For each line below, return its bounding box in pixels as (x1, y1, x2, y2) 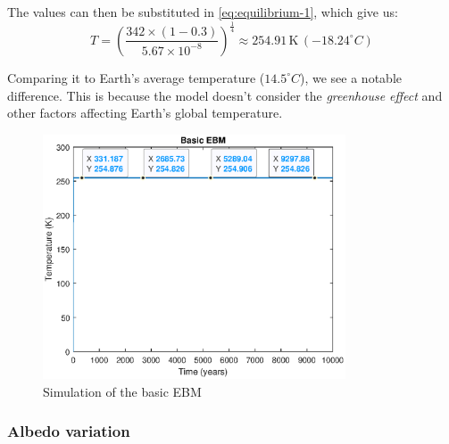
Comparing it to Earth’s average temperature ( (7, 68, 265, 86)
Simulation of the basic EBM (43, 382, 202, 400)
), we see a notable (300, 68, 402, 86)
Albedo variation (7, 420, 130, 442)
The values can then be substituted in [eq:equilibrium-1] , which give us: (7, 3, 398, 21)
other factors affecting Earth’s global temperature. (7, 103, 283, 122)
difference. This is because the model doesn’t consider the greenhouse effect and (7, 86, 443, 104)
